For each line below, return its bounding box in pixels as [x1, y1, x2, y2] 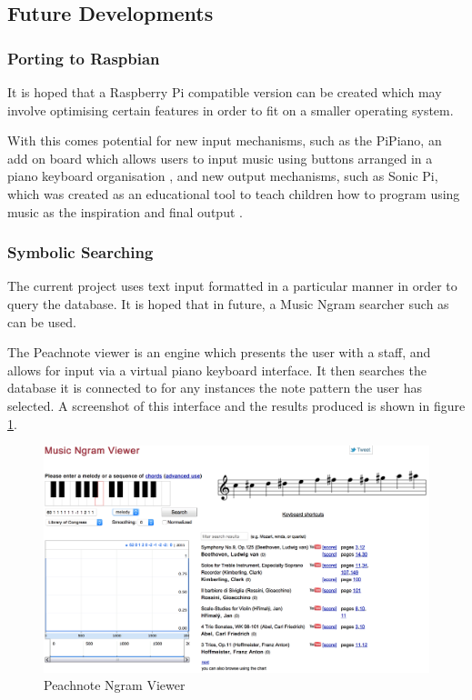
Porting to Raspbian [7, 46, 160, 69]
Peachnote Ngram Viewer [44, 675, 186, 695]
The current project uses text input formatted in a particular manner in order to [7, 276, 457, 295]
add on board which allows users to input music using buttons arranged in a [7, 148, 433, 167]
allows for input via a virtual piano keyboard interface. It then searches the [7, 360, 427, 379]
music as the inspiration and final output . [7, 202, 243, 221]
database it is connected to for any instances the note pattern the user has [7, 378, 422, 397]
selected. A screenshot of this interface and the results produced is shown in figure [7, 395, 466, 415]
